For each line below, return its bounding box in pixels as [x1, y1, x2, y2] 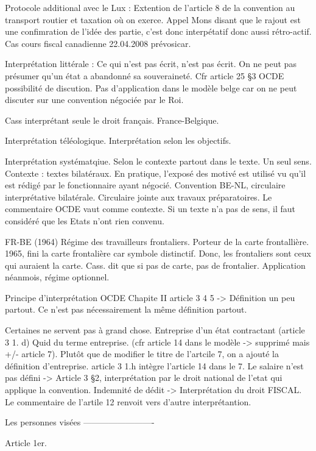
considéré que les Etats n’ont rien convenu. [5, 214, 164, 227]
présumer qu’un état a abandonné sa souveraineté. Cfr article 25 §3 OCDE [5, 69, 284, 82]
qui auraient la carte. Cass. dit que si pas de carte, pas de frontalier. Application [5, 258, 306, 271]
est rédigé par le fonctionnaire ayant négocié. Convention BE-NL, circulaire [5, 179, 286, 191]
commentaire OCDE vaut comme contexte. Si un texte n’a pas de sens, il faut [5, 202, 295, 215]
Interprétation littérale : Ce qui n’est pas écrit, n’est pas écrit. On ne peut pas [5, 57, 297, 70]
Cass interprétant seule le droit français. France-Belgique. [5, 113, 219, 126]
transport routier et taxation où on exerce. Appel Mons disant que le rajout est [5, 13, 301, 26]
